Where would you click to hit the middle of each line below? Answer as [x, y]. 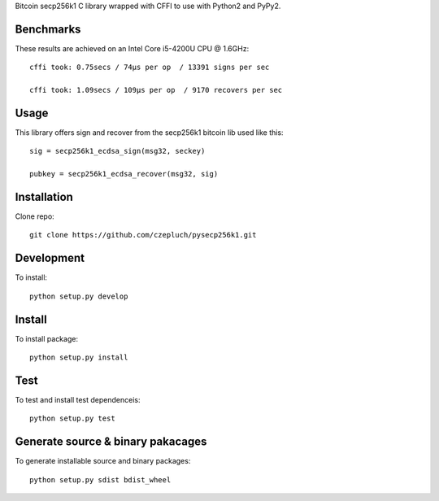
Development [50, 258]
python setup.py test [72, 418]
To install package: [47, 338]
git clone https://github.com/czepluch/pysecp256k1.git [143, 235]
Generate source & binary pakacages [111, 442]
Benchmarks [48, 29]
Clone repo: [35, 216]
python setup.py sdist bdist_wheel [100, 479]
